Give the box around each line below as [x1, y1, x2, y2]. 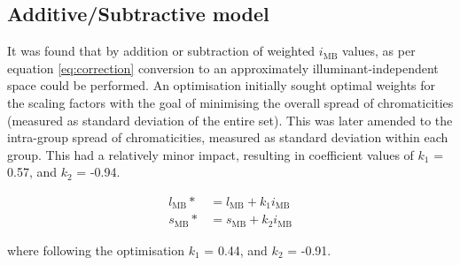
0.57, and [7, 163, 58, 181]
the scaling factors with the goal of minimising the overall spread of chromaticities [7, 93, 454, 111]
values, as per [342, 42, 416, 60]
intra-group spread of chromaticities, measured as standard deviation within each [7, 128, 448, 147]
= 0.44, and [204, 240, 268, 259]
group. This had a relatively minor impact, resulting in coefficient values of [7, 145, 414, 163]
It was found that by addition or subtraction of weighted [7, 42, 316, 60]
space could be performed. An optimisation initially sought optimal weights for [7, 76, 436, 95]
